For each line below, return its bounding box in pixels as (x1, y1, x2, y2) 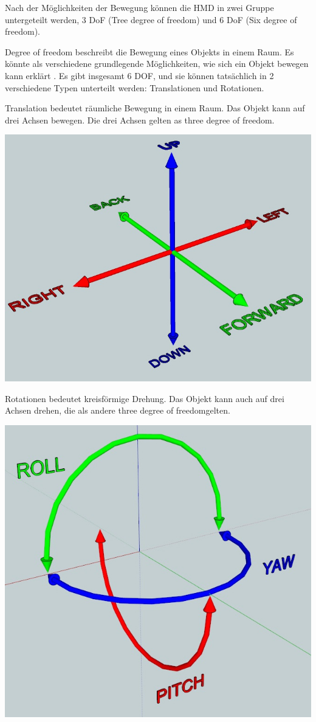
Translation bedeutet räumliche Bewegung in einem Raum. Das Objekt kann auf (5, 102, 305, 114)
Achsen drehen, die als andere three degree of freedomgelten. (5, 404, 230, 417)
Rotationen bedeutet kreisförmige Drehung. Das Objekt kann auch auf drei (5, 392, 284, 404)
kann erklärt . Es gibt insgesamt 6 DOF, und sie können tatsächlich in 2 (5, 69, 274, 82)
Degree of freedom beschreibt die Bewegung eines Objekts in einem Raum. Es (5, 45, 294, 58)
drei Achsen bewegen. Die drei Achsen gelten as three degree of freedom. (5, 113, 275, 126)
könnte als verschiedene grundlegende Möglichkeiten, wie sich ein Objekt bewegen (5, 57, 309, 70)
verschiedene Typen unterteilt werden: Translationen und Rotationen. (5, 81, 264, 94)
